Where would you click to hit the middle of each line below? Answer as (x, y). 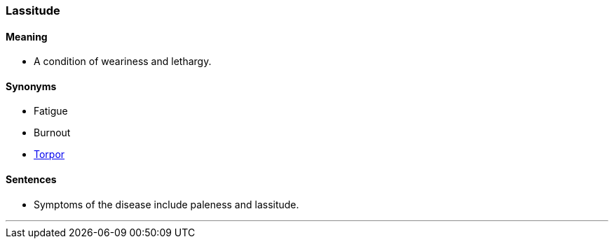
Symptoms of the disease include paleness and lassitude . (166, 204)
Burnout (52, 133)
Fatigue (51, 111)
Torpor (49, 155)
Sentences (31, 180)
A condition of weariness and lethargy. (123, 62)
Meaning (27, 36)
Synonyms (31, 86)
